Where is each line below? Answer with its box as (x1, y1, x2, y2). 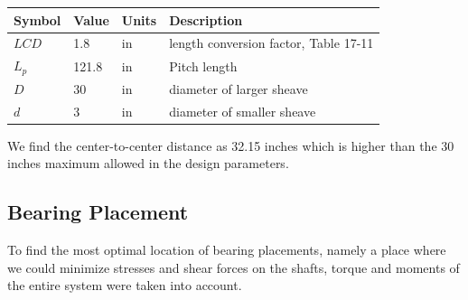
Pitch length (169, 56, 238, 75)
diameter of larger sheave (169, 79, 308, 98)
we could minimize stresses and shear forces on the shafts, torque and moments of (7, 258, 460, 277)
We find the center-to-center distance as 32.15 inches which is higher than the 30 (7, 136, 454, 155)
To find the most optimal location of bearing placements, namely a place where (7, 240, 446, 259)
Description (169, 10, 243, 29)
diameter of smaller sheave (169, 101, 316, 120)
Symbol (14, 10, 61, 29)
